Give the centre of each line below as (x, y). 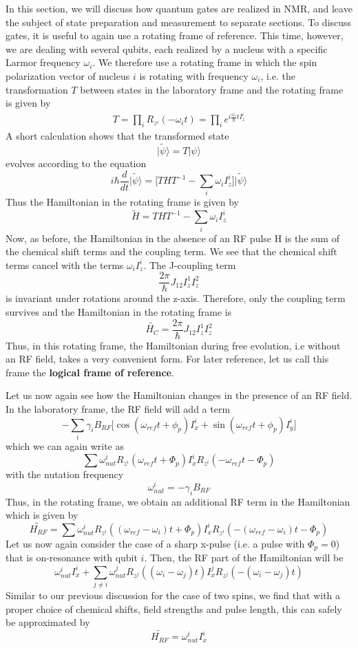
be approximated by (48, 622)
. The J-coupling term (190, 264)
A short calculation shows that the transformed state (117, 136)
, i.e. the (278, 75)
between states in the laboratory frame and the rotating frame (212, 89)
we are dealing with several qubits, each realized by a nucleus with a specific (167, 48)
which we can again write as (65, 446)
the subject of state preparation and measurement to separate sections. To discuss (179, 22)
